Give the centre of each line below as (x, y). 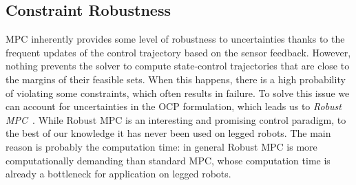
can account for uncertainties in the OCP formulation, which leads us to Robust (174, 106)
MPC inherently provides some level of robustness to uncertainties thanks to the (175, 39)
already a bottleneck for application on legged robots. (118, 174)
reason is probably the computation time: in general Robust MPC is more (161, 146)
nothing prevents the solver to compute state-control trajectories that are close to (178, 66)
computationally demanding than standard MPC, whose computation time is (168, 160)
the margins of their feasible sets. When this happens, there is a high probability (176, 79)
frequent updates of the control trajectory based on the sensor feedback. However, (178, 52)
